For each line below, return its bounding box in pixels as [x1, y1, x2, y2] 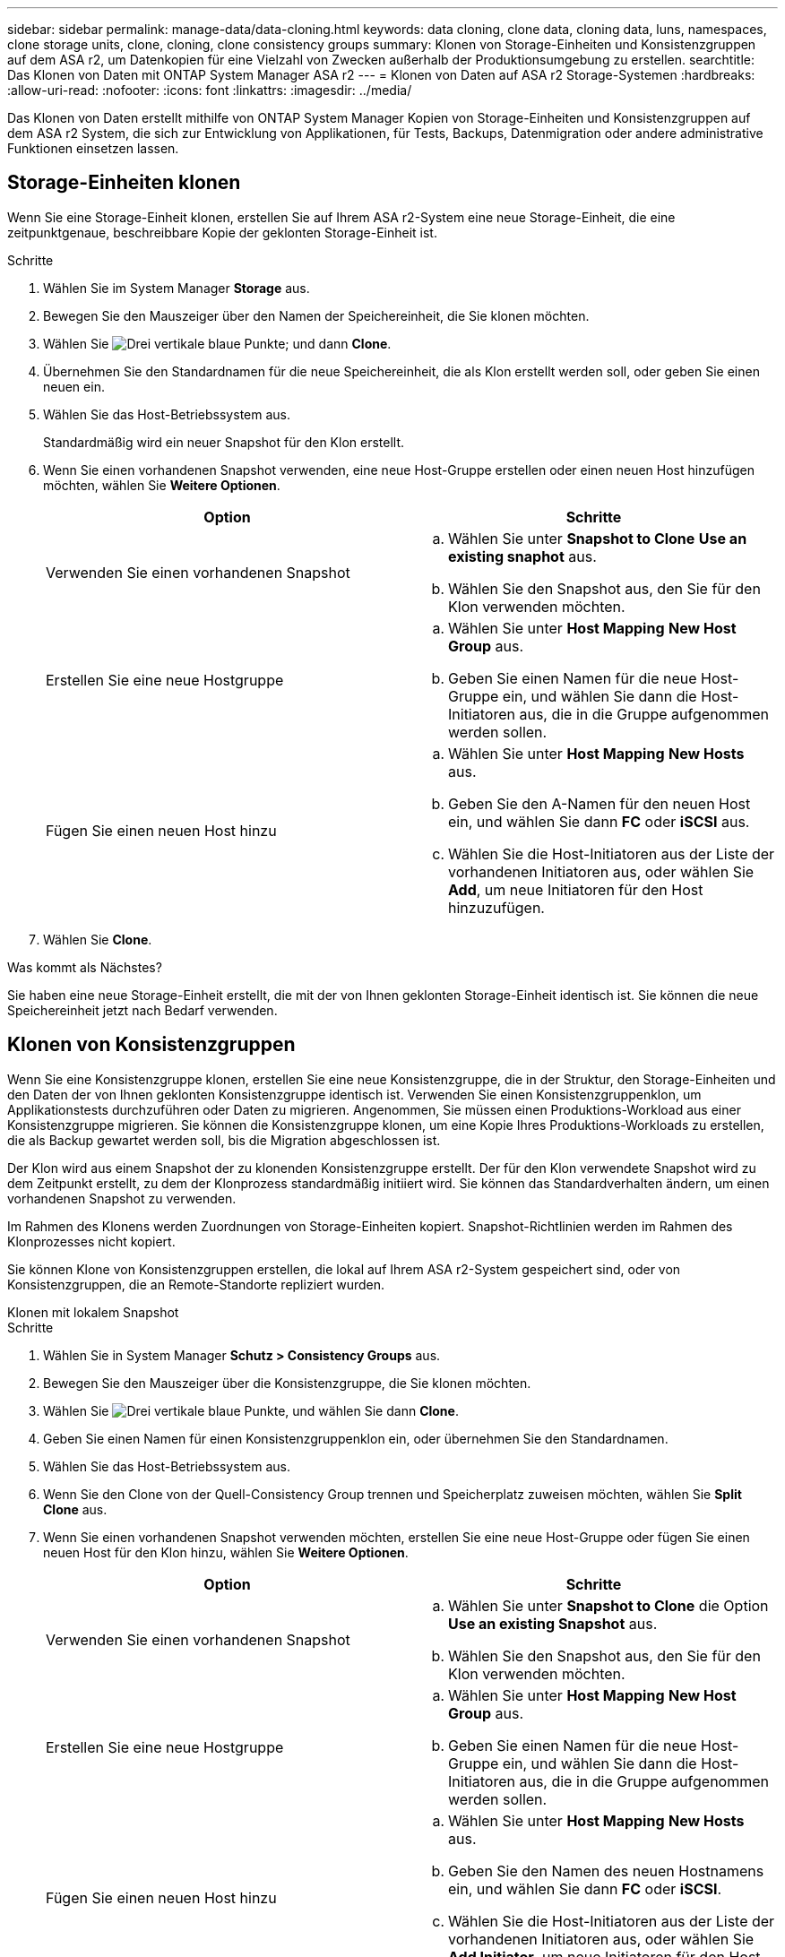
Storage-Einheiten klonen [7, 171, 241, 194]
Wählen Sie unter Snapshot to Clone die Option [448, 1596, 769, 1615]
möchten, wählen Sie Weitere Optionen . [43, 477, 280, 493]
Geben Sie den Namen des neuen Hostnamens [448, 1861, 764, 1880]
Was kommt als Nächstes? [7, 959, 162, 975]
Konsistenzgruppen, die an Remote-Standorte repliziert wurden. [7, 1276, 384, 1292]
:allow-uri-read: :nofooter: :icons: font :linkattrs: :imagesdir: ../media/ [7, 82, 412, 98]
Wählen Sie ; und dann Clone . [43, 335, 392, 351]
